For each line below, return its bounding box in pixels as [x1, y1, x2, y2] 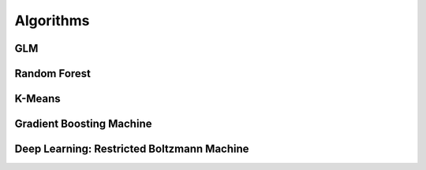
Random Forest [14, 67, 91, 80]
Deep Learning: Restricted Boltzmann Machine [14, 142, 249, 156]
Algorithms [14, 12, 90, 29]
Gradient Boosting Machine [14, 117, 152, 131]
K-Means [14, 92, 61, 105]
